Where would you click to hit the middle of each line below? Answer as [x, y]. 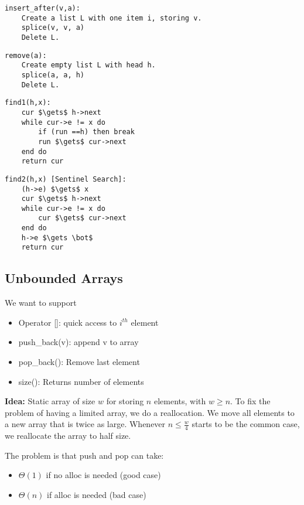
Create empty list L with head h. [88, 65]
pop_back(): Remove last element [79, 362]
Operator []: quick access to [68, 322]
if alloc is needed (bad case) [97, 495]
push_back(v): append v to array [78, 342]
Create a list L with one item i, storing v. [112, 18]
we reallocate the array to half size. [68, 436]
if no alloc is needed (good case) [103, 475]
